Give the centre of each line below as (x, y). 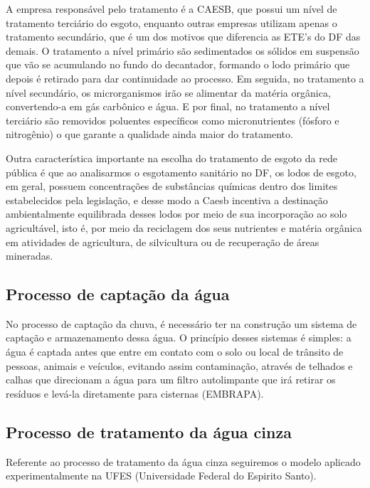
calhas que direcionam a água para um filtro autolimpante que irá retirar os (171, 380)
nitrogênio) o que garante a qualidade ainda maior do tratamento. (149, 134)
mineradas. (30, 256)
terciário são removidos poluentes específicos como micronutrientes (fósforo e (173, 120)
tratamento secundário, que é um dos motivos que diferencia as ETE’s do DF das (183, 37)
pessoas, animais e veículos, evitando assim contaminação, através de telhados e (179, 365)
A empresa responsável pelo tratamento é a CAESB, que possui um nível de (171, 9)
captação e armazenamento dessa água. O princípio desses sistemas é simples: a (179, 338)
